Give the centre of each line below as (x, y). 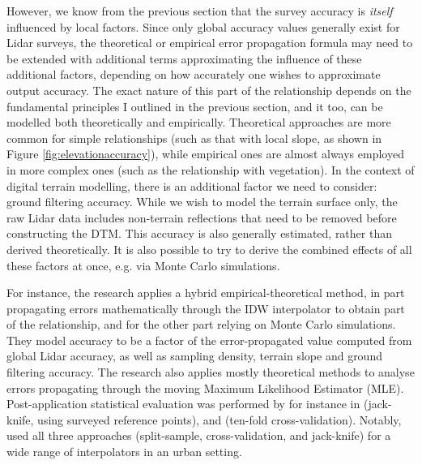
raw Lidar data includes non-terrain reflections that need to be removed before (202, 217)
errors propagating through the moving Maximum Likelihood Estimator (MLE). (205, 387)
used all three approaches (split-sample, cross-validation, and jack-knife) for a (199, 435)
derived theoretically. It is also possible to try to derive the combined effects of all (209, 249)
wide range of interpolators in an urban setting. (124, 452)
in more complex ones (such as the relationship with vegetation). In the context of (211, 169)
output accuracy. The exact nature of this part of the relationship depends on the (209, 90)
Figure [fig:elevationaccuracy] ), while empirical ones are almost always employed (205, 154)
